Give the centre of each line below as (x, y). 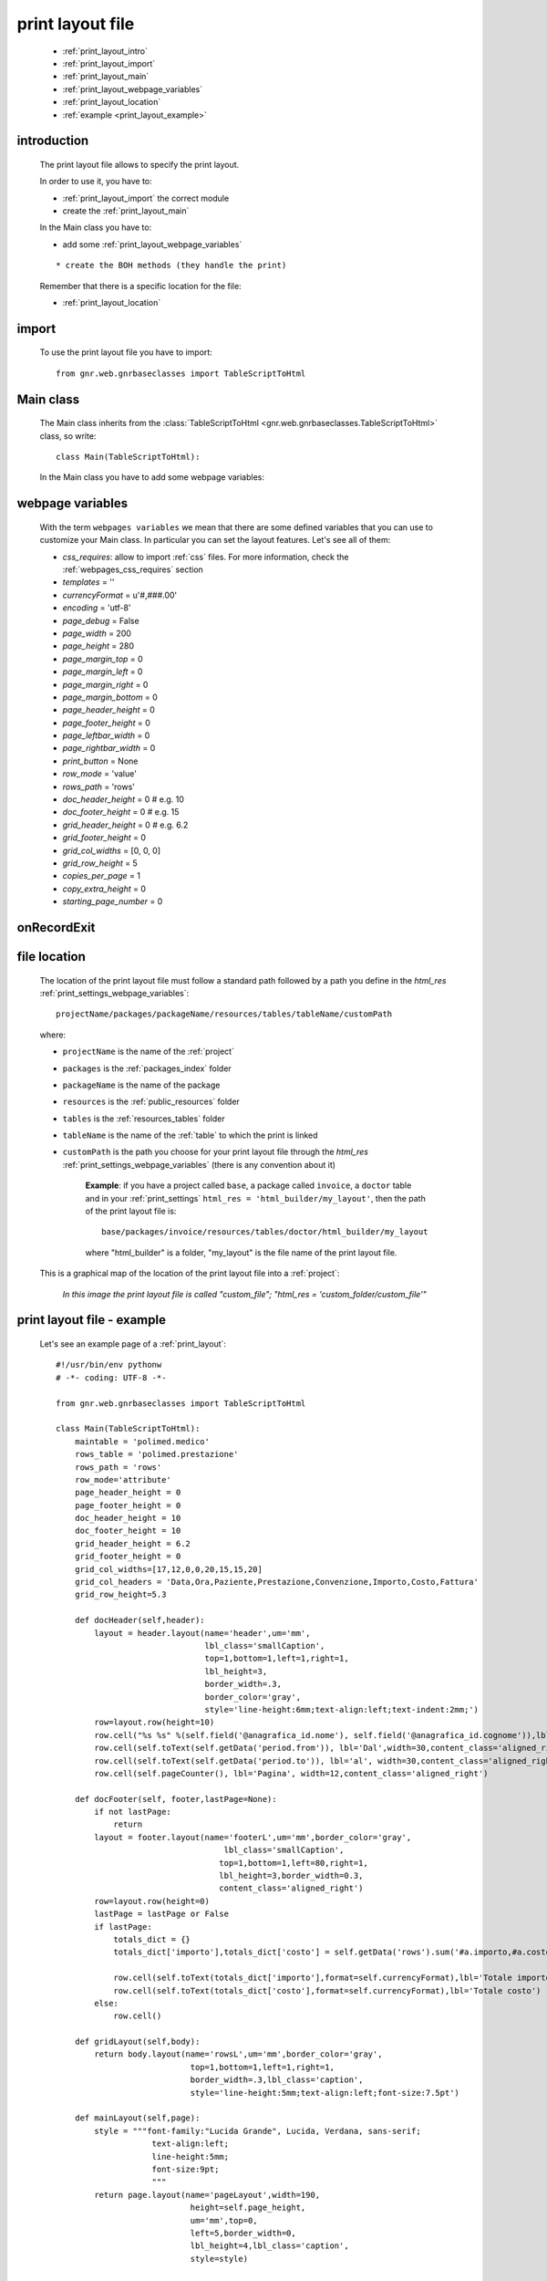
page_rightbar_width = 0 (109, 748)
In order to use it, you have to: (96, 182)
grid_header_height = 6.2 (133, 1543)
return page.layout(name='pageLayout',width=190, (207, 2195)
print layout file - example (91, 1320)
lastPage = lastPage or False (162, 1914)
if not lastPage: (133, 1812)
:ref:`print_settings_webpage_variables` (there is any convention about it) (199, 1164)
